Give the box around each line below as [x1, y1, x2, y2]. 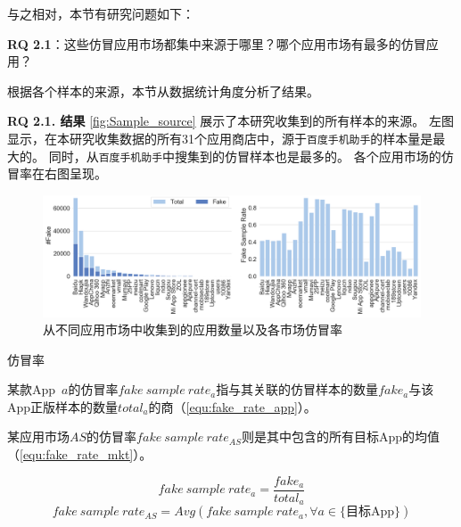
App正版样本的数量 [7, 397, 119, 416]
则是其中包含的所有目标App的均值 [241, 427, 440, 446]
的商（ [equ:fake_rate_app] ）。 [148, 397, 317, 416]
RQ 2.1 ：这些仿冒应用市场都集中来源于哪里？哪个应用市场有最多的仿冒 [7, 34, 426, 53]
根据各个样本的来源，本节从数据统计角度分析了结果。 [7, 81, 319, 100]
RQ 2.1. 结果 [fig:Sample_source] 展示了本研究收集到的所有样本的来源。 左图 [7, 111, 455, 130]
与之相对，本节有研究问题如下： [7, 4, 194, 22]
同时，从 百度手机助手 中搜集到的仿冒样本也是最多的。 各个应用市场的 [48, 146, 441, 165]
